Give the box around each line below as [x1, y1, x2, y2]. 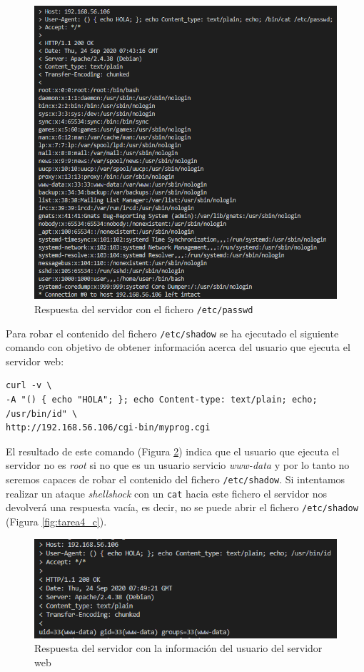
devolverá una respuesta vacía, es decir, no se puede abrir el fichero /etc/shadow [6, 500, 358, 515]
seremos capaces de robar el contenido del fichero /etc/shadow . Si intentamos [6, 472, 345, 487]
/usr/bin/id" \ [6, 408, 78, 419]
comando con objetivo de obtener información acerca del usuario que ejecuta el [6, 340, 350, 355]
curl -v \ [6, 380, 52, 391]
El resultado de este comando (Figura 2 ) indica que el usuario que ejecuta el [6, 443, 340, 458]
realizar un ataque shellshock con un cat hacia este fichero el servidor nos [6, 485, 327, 500]
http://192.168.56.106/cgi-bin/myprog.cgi [6, 423, 211, 433]
